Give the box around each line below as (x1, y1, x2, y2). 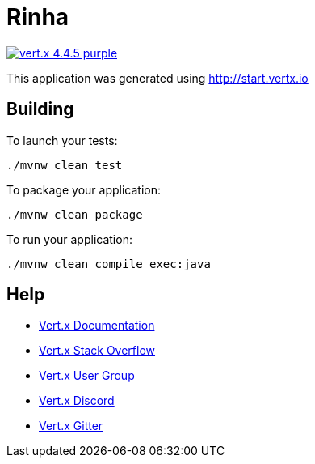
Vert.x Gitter (39, 419, 103, 433)
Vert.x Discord (39, 394, 115, 408)
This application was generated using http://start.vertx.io (6, 70, 309, 85)
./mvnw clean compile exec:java (6, 257, 211, 270)
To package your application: (6, 182, 162, 197)
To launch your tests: (6, 133, 118, 147)
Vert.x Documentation (39, 318, 155, 333)
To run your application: (6, 232, 132, 246)
